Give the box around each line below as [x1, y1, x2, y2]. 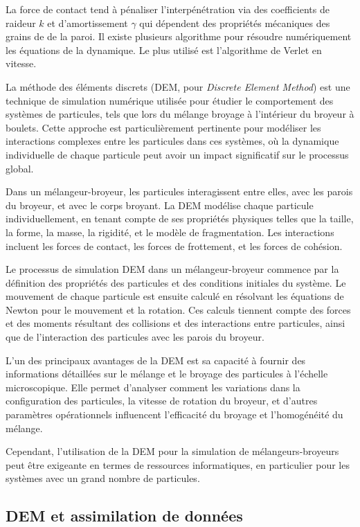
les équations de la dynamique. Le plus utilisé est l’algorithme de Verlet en [6, 42, 322, 57]
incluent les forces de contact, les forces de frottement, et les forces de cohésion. [6, 238, 343, 253]
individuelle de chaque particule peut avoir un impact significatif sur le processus [6, 147, 349, 161]
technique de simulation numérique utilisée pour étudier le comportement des [6, 93, 334, 107]
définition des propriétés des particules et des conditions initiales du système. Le [6, 275, 346, 289]
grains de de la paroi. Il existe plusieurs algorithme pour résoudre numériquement [6, 29, 352, 44]
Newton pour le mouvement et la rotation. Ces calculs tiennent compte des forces [6, 302, 351, 316]
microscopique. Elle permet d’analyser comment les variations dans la [6, 379, 300, 394]
